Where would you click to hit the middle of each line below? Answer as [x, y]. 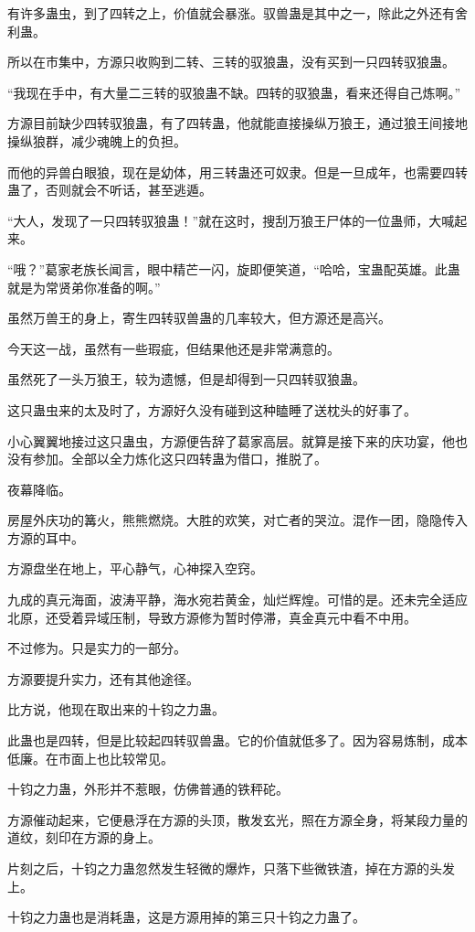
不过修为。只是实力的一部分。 [97, 648]
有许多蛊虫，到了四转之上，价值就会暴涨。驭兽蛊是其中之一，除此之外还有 [231, 13]
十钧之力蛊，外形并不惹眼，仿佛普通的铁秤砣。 [148, 789]
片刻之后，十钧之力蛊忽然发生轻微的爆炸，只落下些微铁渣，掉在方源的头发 [231, 868]
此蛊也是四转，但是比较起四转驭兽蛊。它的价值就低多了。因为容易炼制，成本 [237, 740]
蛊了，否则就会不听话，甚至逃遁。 [110, 190]
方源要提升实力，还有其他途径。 [103, 678]
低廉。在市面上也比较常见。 [90, 758]
